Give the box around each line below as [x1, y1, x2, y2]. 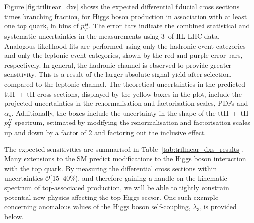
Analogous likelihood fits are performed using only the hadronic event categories [4, 40, 246, 50]
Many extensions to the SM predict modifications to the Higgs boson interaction [4, 153, 246, 164]
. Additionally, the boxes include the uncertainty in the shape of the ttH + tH [11, 107, 249, 118]
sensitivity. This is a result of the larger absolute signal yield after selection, [4, 69, 232, 79]
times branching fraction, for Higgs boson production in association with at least [4, 11, 247, 21]
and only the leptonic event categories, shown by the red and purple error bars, [4, 50, 243, 60]
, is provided [200, 201, 237, 212]
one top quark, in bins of [4, 21, 79, 31]
